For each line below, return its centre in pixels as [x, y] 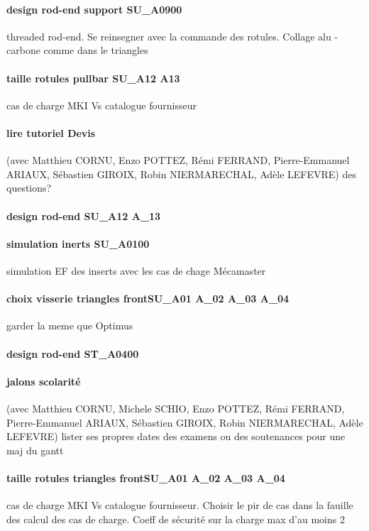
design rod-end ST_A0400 [73, 353]
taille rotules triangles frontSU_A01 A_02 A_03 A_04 [146, 477]
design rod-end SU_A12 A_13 [84, 215]
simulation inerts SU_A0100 [78, 243]
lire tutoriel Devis [51, 132]
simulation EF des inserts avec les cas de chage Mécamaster [136, 270]
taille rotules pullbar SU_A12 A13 [93, 78]
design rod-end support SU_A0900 [94, 9]
